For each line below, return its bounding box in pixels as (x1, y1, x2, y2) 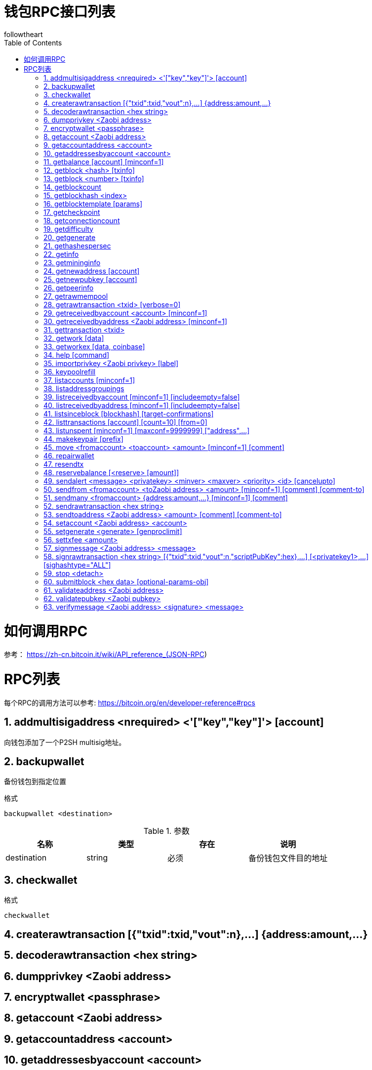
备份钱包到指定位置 (4, 777, 66, 786)
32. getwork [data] (43, 333, 104, 342)
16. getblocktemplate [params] (43, 199, 143, 208)
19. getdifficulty (43, 224, 93, 233)
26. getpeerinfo (43, 283, 94, 292)
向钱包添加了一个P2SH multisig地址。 (4, 738, 126, 746)
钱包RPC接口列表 (4, 3, 116, 20)
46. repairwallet (43, 451, 94, 460)
